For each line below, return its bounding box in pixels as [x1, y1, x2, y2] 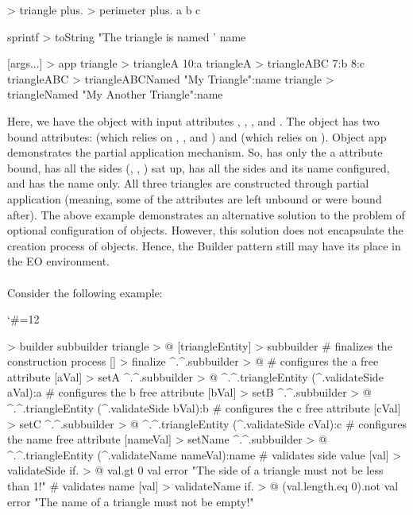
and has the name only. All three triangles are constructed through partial [7, 175, 369, 192]
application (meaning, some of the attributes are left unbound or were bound [7, 190, 382, 207]
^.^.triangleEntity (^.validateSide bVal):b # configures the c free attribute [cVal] [7, 400, 401, 416]
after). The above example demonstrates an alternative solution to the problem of [7, 206, 405, 223]
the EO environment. [7, 253, 110, 269]
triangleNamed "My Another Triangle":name [7, 86, 223, 103]
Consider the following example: [7, 284, 163, 300]
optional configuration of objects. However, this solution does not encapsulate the [7, 222, 403, 238]
